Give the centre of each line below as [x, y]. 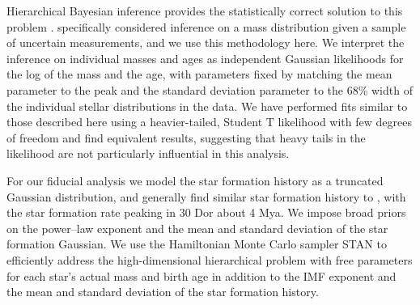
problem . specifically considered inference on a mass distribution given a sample [206, 26]
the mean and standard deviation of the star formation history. [163, 292]
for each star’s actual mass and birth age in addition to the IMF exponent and [202, 275]
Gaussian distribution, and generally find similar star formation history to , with [206, 196]
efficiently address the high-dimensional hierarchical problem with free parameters [210, 259]
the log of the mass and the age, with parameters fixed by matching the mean [199, 74]
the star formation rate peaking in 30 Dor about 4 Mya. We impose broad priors [206, 212]
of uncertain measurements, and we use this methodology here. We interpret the [206, 42]
